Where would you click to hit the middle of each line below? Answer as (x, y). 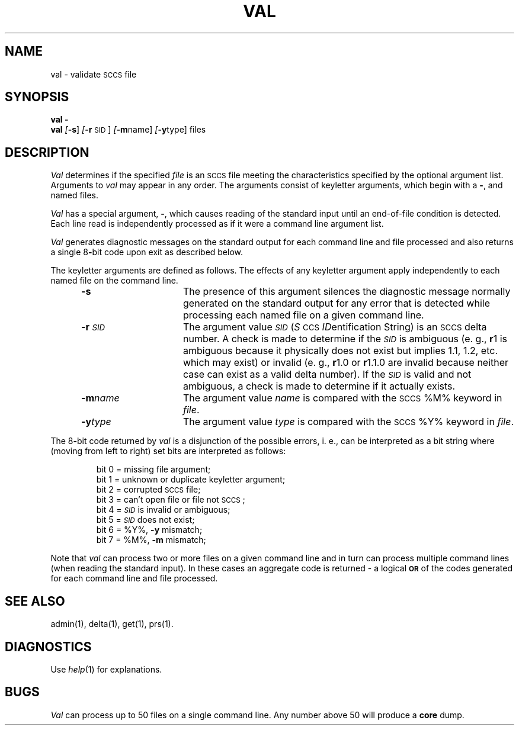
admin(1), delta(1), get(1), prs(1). (112, 624)
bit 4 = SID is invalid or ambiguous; (163, 510)
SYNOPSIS (37, 97)
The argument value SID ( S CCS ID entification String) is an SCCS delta (335, 327)
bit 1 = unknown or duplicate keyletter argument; (191, 480)
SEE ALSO (35, 601)
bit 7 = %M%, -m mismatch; (151, 540)
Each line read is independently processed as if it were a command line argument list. (217, 224)
